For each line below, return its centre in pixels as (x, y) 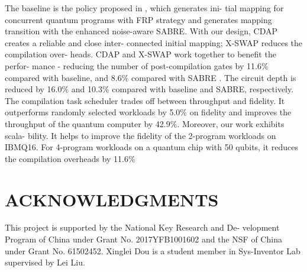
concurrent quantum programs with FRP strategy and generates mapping (138, 19)
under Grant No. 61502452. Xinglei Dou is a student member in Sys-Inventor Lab (153, 250)
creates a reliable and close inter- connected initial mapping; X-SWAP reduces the (154, 42)
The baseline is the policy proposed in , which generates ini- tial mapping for (144, 8)
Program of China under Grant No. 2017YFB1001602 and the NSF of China (143, 239)
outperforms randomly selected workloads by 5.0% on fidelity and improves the (148, 112)
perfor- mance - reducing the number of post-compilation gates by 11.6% (137, 65)
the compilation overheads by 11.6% (70, 158)
